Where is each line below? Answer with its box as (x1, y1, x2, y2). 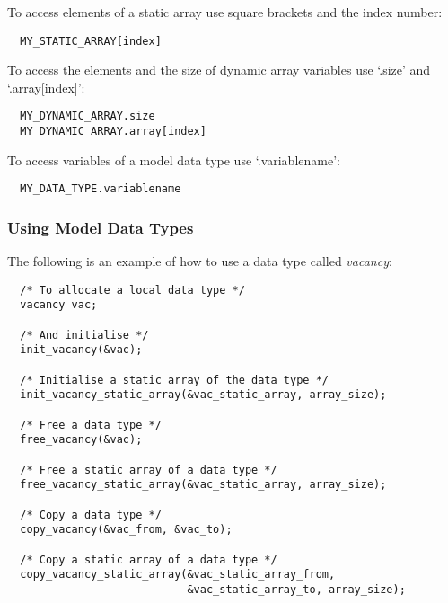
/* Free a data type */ (20, 418, 162, 431)
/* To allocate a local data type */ (20, 283, 245, 297)
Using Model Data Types (7, 216, 194, 238)
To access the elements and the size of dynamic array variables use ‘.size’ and (7, 60, 431, 79)
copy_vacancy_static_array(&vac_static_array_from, (20, 568, 336, 581)
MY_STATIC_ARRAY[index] (20, 34, 162, 48)
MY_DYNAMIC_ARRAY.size (20, 110, 155, 123)
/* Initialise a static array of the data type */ (20, 373, 329, 386)
